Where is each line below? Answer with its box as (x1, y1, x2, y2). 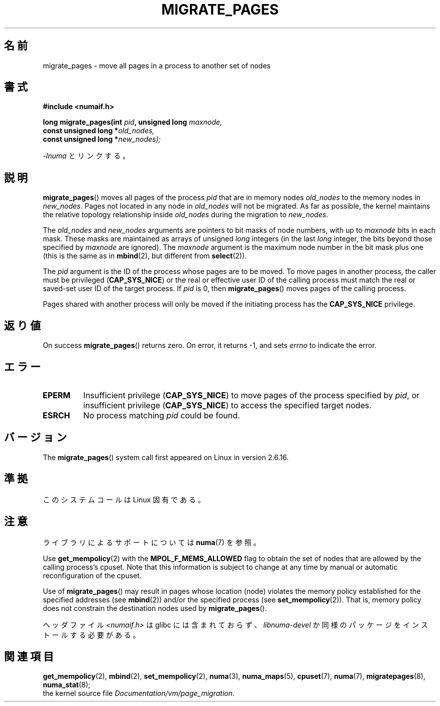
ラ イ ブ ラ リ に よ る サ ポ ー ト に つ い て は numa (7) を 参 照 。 (43, 538, 261, 547)
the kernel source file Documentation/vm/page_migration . (43, 689, 235, 698)
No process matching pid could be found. (83, 410, 240, 420)
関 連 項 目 (4, 650, 54, 663)
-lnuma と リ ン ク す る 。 (43, 151, 130, 160)
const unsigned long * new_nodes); (43, 135, 161, 144)
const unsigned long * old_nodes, (43, 126, 155, 135)
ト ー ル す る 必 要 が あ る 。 (43, 630, 140, 639)
